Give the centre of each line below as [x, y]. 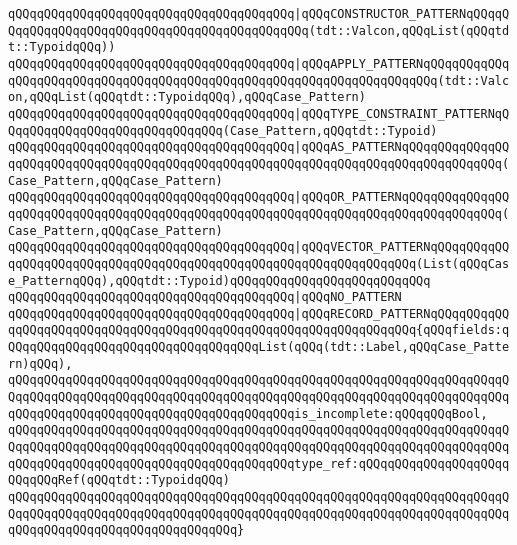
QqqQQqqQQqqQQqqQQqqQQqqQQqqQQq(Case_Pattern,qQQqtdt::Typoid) [223, 130]
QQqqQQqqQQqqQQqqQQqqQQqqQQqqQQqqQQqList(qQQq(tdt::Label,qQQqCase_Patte [259, 347]
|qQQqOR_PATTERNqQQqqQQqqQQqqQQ [402, 197]
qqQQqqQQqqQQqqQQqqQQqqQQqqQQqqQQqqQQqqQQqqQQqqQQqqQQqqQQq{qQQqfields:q [259, 330]
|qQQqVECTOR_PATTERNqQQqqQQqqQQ [402, 247]
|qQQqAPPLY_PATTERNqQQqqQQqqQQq [402, 63]
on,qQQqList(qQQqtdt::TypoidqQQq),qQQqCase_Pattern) [187, 97]
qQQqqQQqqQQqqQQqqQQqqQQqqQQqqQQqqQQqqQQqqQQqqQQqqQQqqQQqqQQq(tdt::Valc [259, 80]
